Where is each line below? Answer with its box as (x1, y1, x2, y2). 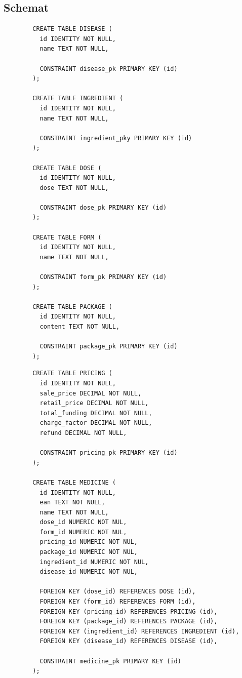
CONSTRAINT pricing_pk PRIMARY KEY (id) (39, 449, 178, 457)
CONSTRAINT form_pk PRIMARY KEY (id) (39, 273, 167, 281)
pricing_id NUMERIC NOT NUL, (39, 538, 138, 546)
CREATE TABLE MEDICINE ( (32, 478, 116, 486)
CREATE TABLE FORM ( (32, 233, 102, 241)
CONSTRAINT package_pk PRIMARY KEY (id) (39, 343, 178, 350)
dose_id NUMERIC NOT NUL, (39, 519, 127, 526)
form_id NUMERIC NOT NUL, (39, 528, 127, 536)
